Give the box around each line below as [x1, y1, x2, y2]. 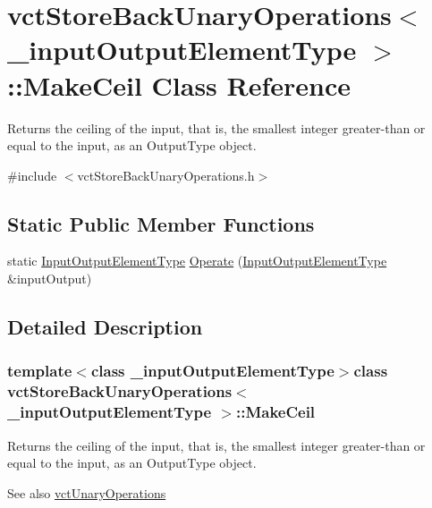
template [7, 360, 72, 382]
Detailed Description [7, 313, 203, 341]
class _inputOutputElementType [90, 360, 335, 382]
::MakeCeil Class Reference [7, 66, 352, 103]
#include [7, 165, 57, 184]
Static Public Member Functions [7, 209, 315, 237]
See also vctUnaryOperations [7, 483, 166, 502]
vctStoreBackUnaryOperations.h [77, 165, 255, 184]
